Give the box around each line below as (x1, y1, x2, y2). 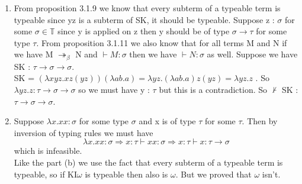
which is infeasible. (14, 144, 82, 157)
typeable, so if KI (14, 167, 78, 180)
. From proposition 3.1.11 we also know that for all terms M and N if (36, 36, 287, 49)
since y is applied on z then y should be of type (57, 25, 230, 37)
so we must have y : (78, 83, 150, 96)
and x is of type (139, 115, 196, 127)
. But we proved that (175, 167, 252, 180)
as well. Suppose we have (207, 48, 298, 60)
